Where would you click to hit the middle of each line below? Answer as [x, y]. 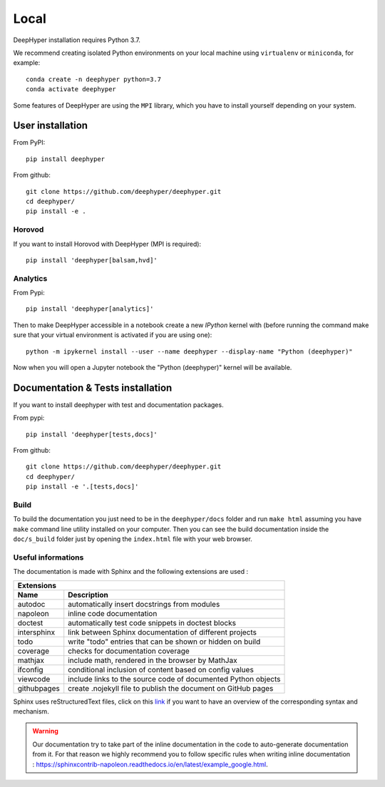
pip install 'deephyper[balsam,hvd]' [92, 260]
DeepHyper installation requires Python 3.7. [77, 40]
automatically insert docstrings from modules [144, 604]
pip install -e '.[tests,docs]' [82, 487]
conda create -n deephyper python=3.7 [94, 79]
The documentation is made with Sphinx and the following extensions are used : [131, 572]
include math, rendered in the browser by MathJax [153, 660]
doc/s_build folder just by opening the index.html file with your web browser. [133, 539]
